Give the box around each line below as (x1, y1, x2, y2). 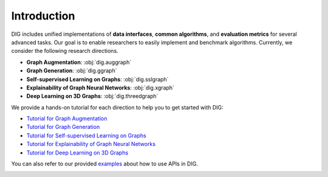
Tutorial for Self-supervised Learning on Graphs (26, 131, 146, 139)
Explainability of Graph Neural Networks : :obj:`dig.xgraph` (26, 84, 174, 91)
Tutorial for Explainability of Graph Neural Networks (26, 141, 156, 148)
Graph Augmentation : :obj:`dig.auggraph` (26, 58, 132, 66)
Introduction (11, 9, 75, 23)
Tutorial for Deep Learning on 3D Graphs (26, 149, 129, 156)
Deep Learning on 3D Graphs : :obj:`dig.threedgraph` (26, 92, 159, 100)
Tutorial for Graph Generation (26, 123, 100, 131)
